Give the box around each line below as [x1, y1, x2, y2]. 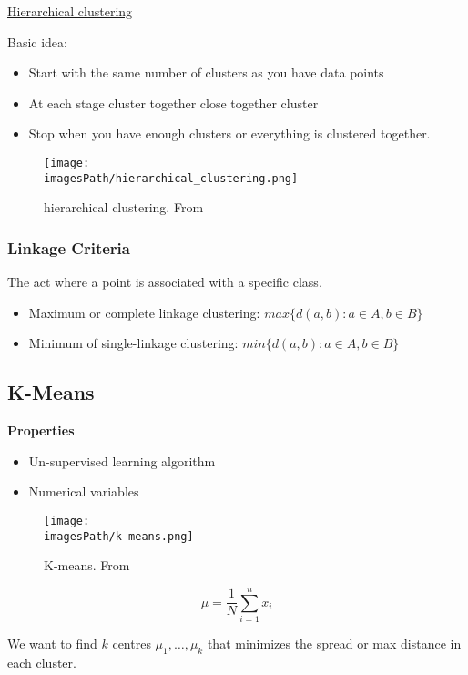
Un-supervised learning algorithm [28, 451, 216, 470]
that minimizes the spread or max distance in [207, 633, 462, 652]
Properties [7, 421, 75, 440]
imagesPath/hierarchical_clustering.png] [44, 171, 299, 185]
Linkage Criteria [7, 236, 130, 259]
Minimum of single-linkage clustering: [28, 333, 239, 353]
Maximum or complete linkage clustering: [28, 302, 260, 322]
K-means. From [44, 556, 130, 575]
